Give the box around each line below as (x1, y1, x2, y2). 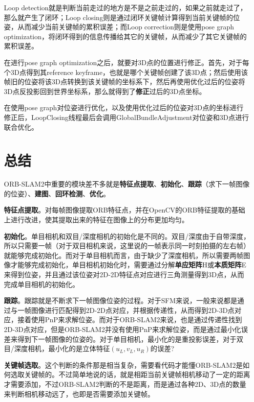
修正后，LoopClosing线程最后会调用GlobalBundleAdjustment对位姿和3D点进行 (4, 112, 249, 122)
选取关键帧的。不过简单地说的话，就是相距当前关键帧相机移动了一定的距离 (10, 369, 250, 379)
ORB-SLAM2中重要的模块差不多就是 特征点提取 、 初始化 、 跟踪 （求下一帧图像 (4, 179, 250, 189)
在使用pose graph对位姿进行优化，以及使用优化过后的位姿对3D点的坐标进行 (4, 102, 244, 113)
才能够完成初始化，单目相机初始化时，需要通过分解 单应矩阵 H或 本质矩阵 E (10, 260, 247, 270)
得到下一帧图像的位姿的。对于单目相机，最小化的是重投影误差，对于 (17, 333, 236, 344)
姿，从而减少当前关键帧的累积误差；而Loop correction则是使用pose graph (4, 22, 234, 32)
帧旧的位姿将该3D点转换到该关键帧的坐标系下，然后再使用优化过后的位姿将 (4, 76, 245, 87)
